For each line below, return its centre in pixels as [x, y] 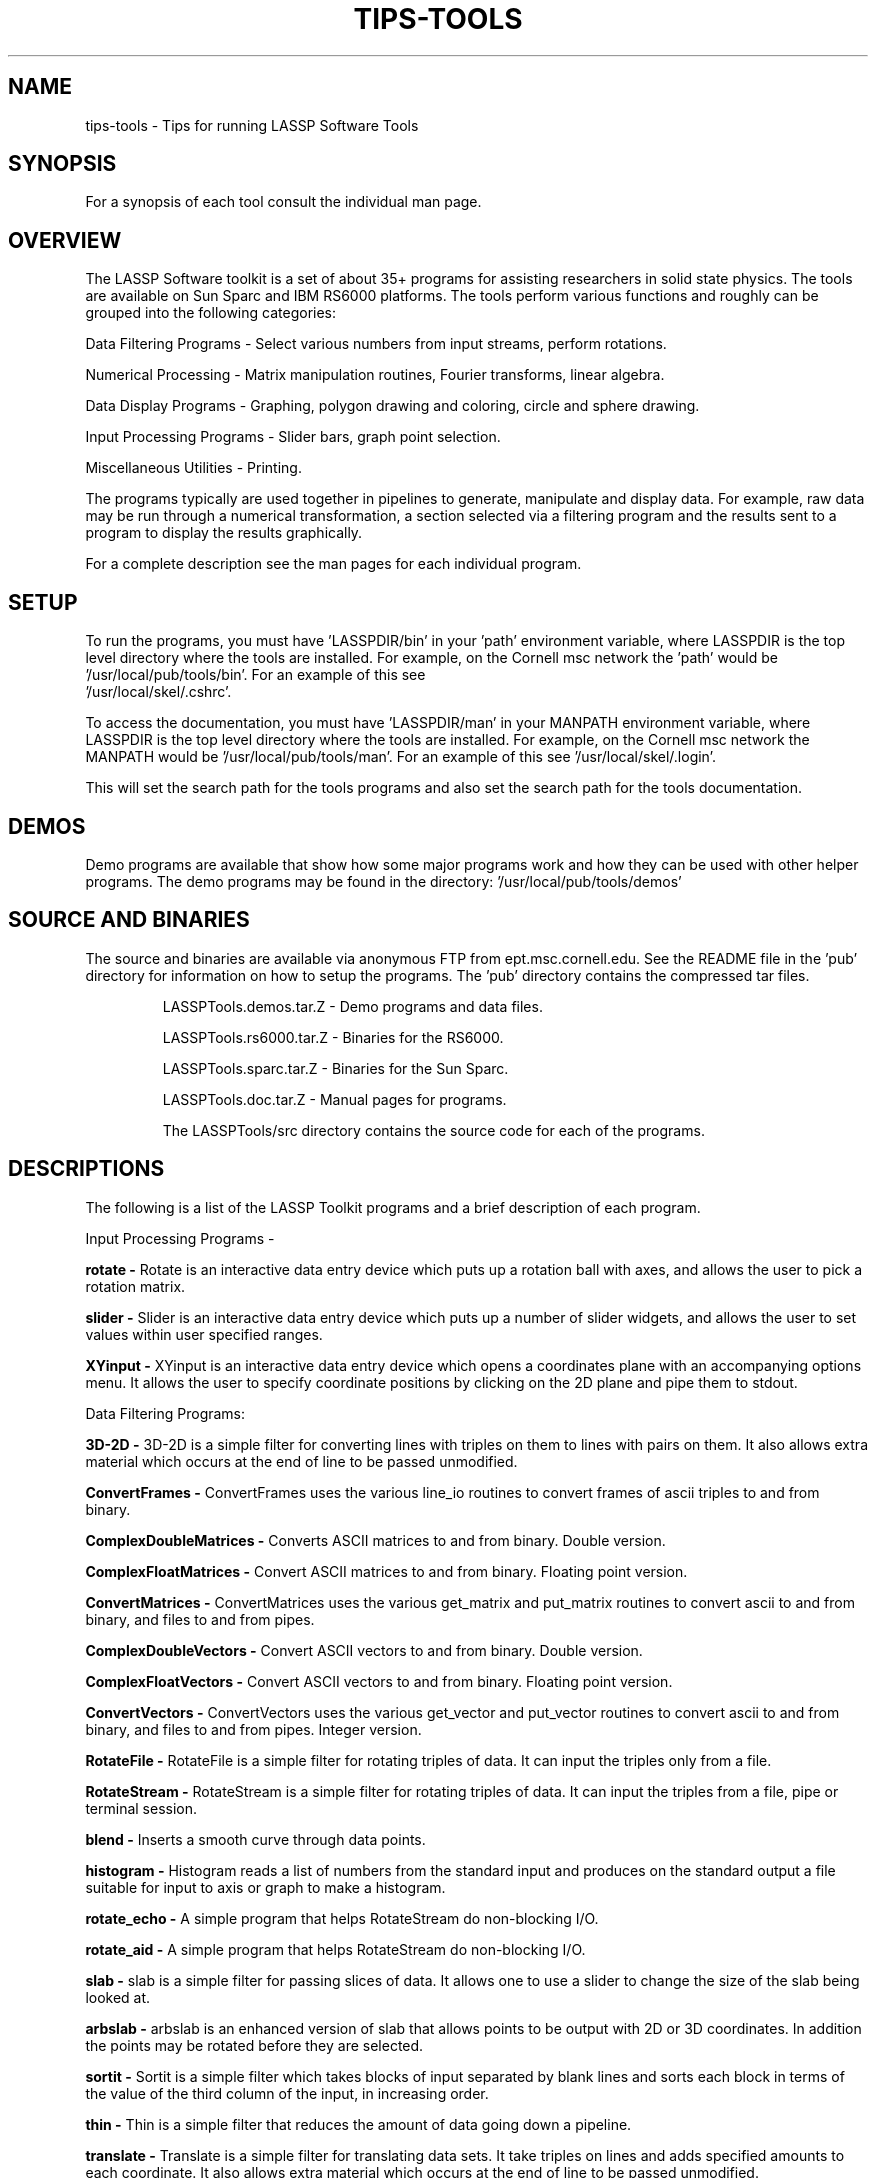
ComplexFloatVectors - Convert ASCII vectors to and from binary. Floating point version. [379, 1681]
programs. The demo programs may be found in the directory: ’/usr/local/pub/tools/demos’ [383, 881]
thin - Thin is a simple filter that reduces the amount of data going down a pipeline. [358, 2124]
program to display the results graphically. [224, 533]
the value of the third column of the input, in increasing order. [287, 2093]
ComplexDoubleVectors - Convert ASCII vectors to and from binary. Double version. [364, 1650]
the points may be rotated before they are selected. [254, 2045]
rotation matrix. [135, 1286]
